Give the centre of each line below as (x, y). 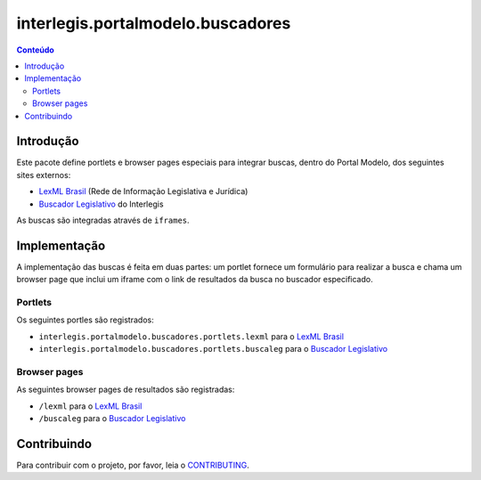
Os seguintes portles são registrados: (86, 320)
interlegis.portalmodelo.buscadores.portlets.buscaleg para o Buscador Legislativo (213, 349)
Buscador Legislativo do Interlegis (101, 204)
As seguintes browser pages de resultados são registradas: (126, 390)
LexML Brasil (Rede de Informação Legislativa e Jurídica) (143, 191)
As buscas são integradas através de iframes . (103, 220)
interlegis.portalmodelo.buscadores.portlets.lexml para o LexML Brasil (192, 336)
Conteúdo (36, 50)
